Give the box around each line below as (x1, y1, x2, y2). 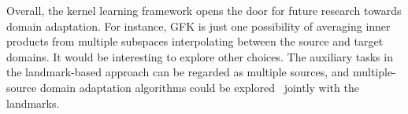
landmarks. (6, 94, 60, 111)
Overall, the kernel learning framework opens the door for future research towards (6, 2, 402, 18)
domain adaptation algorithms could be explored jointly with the (39, 79, 359, 95)
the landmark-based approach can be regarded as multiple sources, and (6, 64, 350, 80)
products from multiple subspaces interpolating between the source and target (6, 33, 384, 50)
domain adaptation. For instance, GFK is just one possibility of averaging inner (6, 17, 391, 34)
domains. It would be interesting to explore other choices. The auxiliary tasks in (6, 48, 393, 64)
